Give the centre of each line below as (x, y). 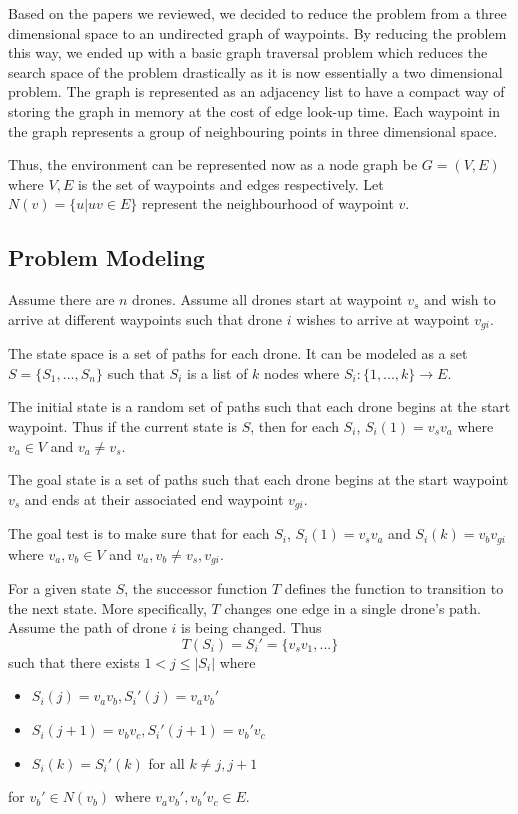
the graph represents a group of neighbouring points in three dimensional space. (253, 130)
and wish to (460, 299)
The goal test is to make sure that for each (139, 533)
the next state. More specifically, (107, 607)
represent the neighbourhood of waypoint (268, 203)
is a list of (217, 372)
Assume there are (61, 299)
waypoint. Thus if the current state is (122, 425)
